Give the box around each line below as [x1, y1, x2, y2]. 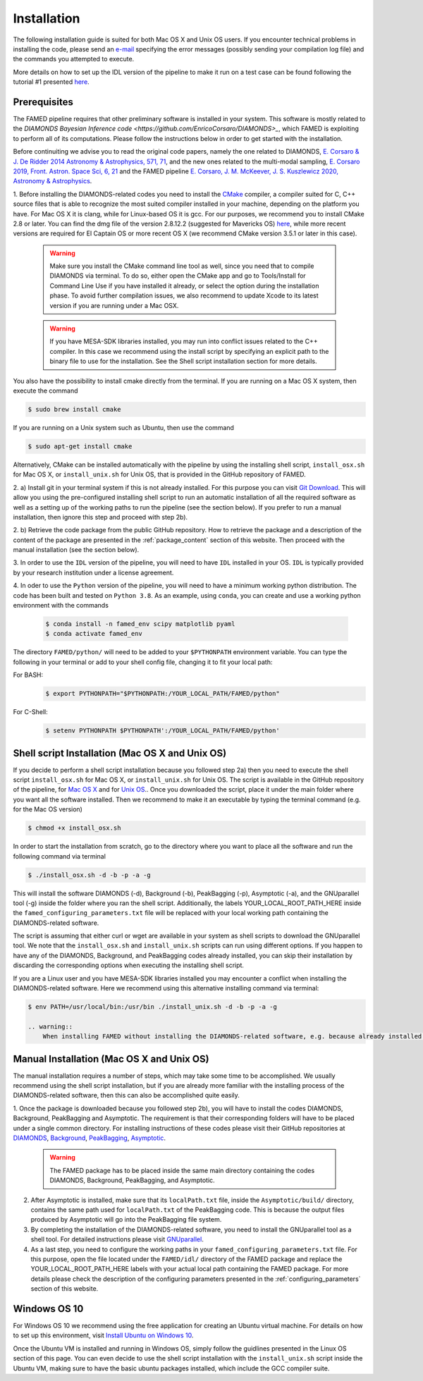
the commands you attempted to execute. [13, 55, 135, 63]
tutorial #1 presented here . [13, 78, 90, 86]
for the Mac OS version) [13, 805, 82, 814]
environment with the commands [13, 601, 109, 610]
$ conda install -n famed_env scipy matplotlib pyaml [45, 620, 235, 627]
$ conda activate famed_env [45, 630, 142, 638]
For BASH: [13, 670, 44, 680]
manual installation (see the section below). [13, 546, 140, 554]
